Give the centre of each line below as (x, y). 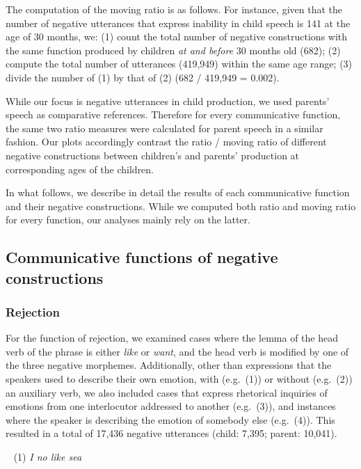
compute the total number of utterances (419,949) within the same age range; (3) (179, 64)
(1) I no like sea (48, 457)
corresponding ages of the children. (80, 169)
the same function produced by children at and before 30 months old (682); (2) (173, 50)
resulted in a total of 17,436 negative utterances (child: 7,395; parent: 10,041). (171, 433)
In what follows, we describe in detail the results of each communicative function (178, 192)
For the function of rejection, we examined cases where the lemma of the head (172, 338)
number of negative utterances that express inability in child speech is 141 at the (178, 23)
